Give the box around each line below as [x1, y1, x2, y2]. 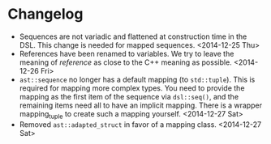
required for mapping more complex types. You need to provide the [19, 83, 245, 93]
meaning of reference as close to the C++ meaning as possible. [19, 57, 232, 67]
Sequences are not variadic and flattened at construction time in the [19, 32, 247, 41]
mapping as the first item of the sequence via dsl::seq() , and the [19, 91, 239, 101]
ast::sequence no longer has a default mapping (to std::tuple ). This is [19, 74, 256, 84]
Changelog [7, 5, 84, 23]
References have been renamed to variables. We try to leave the [19, 49, 234, 58]
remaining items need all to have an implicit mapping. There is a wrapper [19, 100, 263, 110]
